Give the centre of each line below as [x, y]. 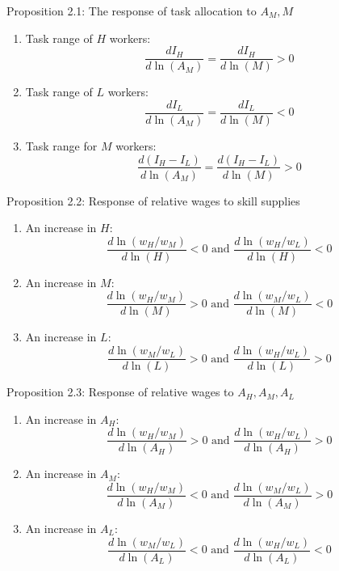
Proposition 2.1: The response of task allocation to [132, 11]
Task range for [61, 145]
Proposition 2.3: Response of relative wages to [120, 392]
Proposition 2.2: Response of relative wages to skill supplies [153, 200]
